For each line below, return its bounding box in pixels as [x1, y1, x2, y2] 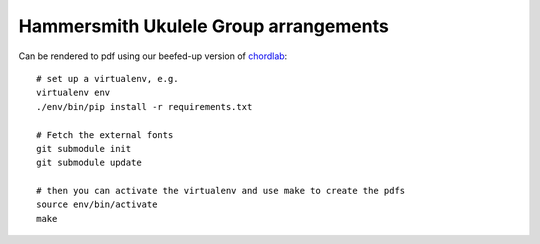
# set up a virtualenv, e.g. [36, 73, 179, 84]
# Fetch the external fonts [36, 129, 174, 140]
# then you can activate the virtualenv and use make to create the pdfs [36, 185, 406, 197]
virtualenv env [36, 87, 111, 99]
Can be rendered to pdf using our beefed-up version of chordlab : [18, 50, 288, 62]
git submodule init [36, 143, 132, 154]
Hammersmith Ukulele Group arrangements [18, 15, 389, 37]
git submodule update [36, 157, 142, 169]
